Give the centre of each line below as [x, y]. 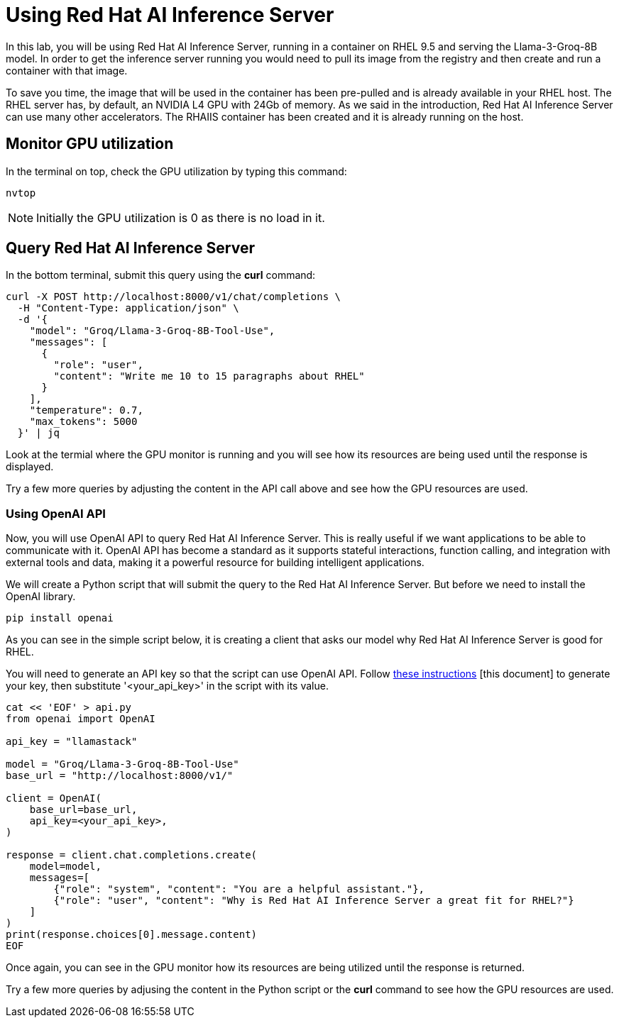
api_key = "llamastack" [72, 742]
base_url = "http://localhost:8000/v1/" [120, 776]
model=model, [65, 867]
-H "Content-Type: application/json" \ [128, 308]
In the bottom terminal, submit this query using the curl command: [161, 275]
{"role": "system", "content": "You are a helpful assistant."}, [239, 889]
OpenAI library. [41, 597]
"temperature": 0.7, [86, 410]
